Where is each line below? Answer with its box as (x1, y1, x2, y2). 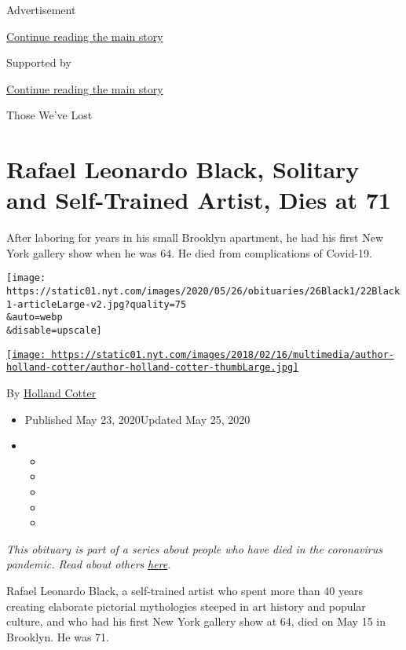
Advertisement (6, 2, 76, 17)
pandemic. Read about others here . (6, 556, 171, 572)
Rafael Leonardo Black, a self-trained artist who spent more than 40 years (6, 582, 364, 598)
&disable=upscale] (6, 325, 102, 337)
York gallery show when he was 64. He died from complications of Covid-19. (6, 244, 372, 261)
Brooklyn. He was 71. (6, 628, 109, 645)
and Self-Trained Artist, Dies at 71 (6, 184, 391, 216)
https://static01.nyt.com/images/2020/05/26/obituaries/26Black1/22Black (6, 286, 401, 298)
